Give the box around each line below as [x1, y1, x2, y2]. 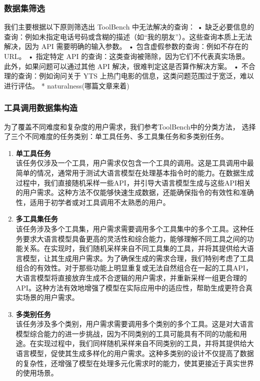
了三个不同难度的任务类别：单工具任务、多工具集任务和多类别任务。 [4, 131, 228, 141]
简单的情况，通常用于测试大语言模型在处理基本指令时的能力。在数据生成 [15, 167, 254, 177]
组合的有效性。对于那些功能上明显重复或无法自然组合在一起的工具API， [15, 262, 252, 273]
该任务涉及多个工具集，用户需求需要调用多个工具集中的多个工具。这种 [15, 223, 247, 233]
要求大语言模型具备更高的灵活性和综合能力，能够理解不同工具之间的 [22, 233, 247, 243]
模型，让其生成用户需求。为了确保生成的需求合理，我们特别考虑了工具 [22, 252, 254, 263]
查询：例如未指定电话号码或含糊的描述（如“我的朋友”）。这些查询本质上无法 [4, 31, 252, 41]
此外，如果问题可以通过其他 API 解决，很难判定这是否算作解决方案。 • [4, 60, 239, 71]
